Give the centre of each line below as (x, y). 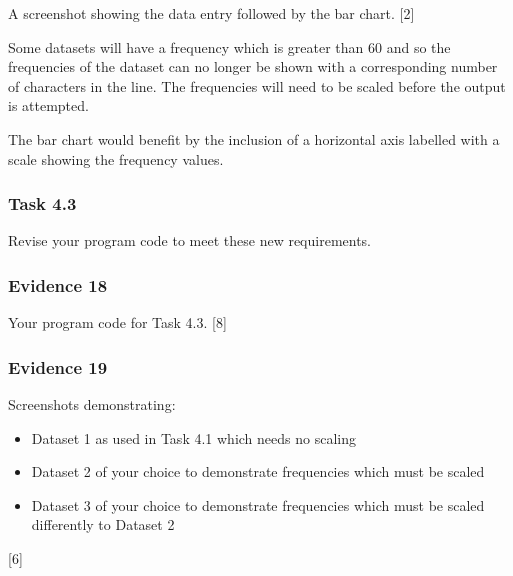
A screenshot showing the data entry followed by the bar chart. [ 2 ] (211, 13)
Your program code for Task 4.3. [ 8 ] (117, 322)
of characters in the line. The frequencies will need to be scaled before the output (257, 85)
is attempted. (48, 105)
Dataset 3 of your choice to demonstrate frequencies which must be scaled (258, 504)
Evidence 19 (58, 366)
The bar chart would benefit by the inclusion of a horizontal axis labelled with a (254, 138)
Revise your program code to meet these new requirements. (190, 240)
